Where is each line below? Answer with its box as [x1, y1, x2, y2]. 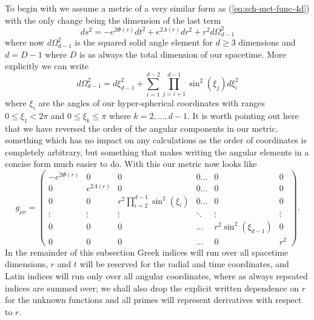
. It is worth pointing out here [187, 109, 299, 121]
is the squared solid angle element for [75, 36, 213, 49]
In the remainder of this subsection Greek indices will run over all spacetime [5, 245, 289, 258]
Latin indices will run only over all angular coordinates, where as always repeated [5, 270, 308, 282]
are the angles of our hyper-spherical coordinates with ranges [38, 97, 265, 109]
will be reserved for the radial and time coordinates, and [79, 257, 289, 270]
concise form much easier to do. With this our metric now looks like [5, 157, 257, 170]
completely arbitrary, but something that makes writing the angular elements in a [5, 145, 309, 158]
